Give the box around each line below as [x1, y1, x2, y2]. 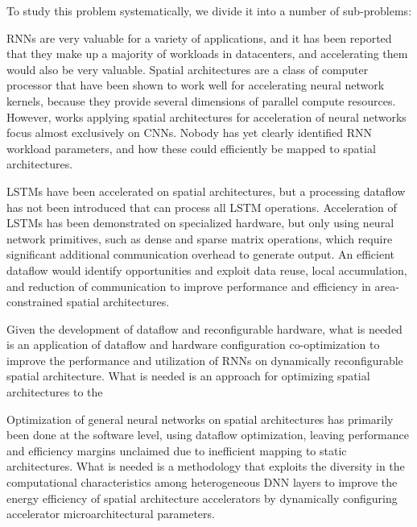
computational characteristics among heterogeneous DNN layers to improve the [6, 474, 398, 491]
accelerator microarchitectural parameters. [6, 505, 215, 522]
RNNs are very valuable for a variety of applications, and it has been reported [6, 29, 392, 46]
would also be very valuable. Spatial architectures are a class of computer [6, 60, 369, 77]
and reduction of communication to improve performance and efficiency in [6, 277, 371, 294]
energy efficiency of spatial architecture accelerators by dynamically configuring [6, 489, 398, 506]
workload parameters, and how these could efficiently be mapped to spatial [6, 139, 376, 156]
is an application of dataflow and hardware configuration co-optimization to [6, 336, 380, 353]
